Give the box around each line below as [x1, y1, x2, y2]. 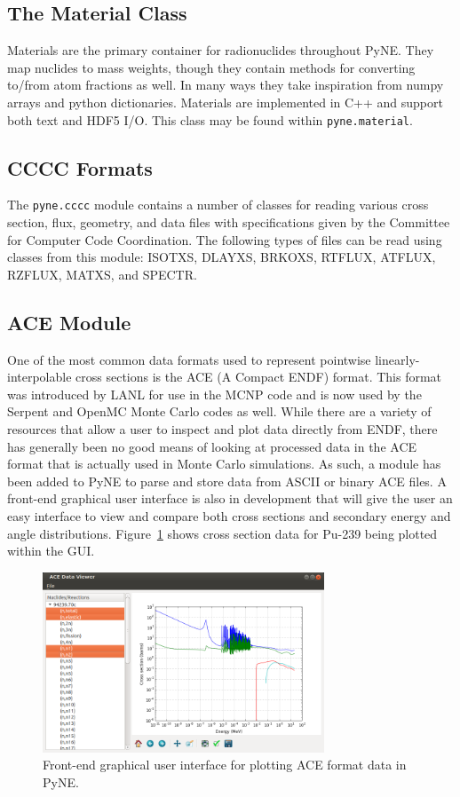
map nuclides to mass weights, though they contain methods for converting [7, 58, 416, 76]
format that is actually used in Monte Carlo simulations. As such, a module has [7, 454, 441, 473]
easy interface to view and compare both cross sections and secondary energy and [7, 507, 451, 525]
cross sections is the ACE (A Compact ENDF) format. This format [75, 367, 442, 386]
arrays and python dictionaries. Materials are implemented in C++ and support [7, 92, 443, 111]
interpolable [7, 367, 72, 386]
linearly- [375, 350, 420, 368]
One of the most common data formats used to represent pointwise [7, 350, 371, 368]
